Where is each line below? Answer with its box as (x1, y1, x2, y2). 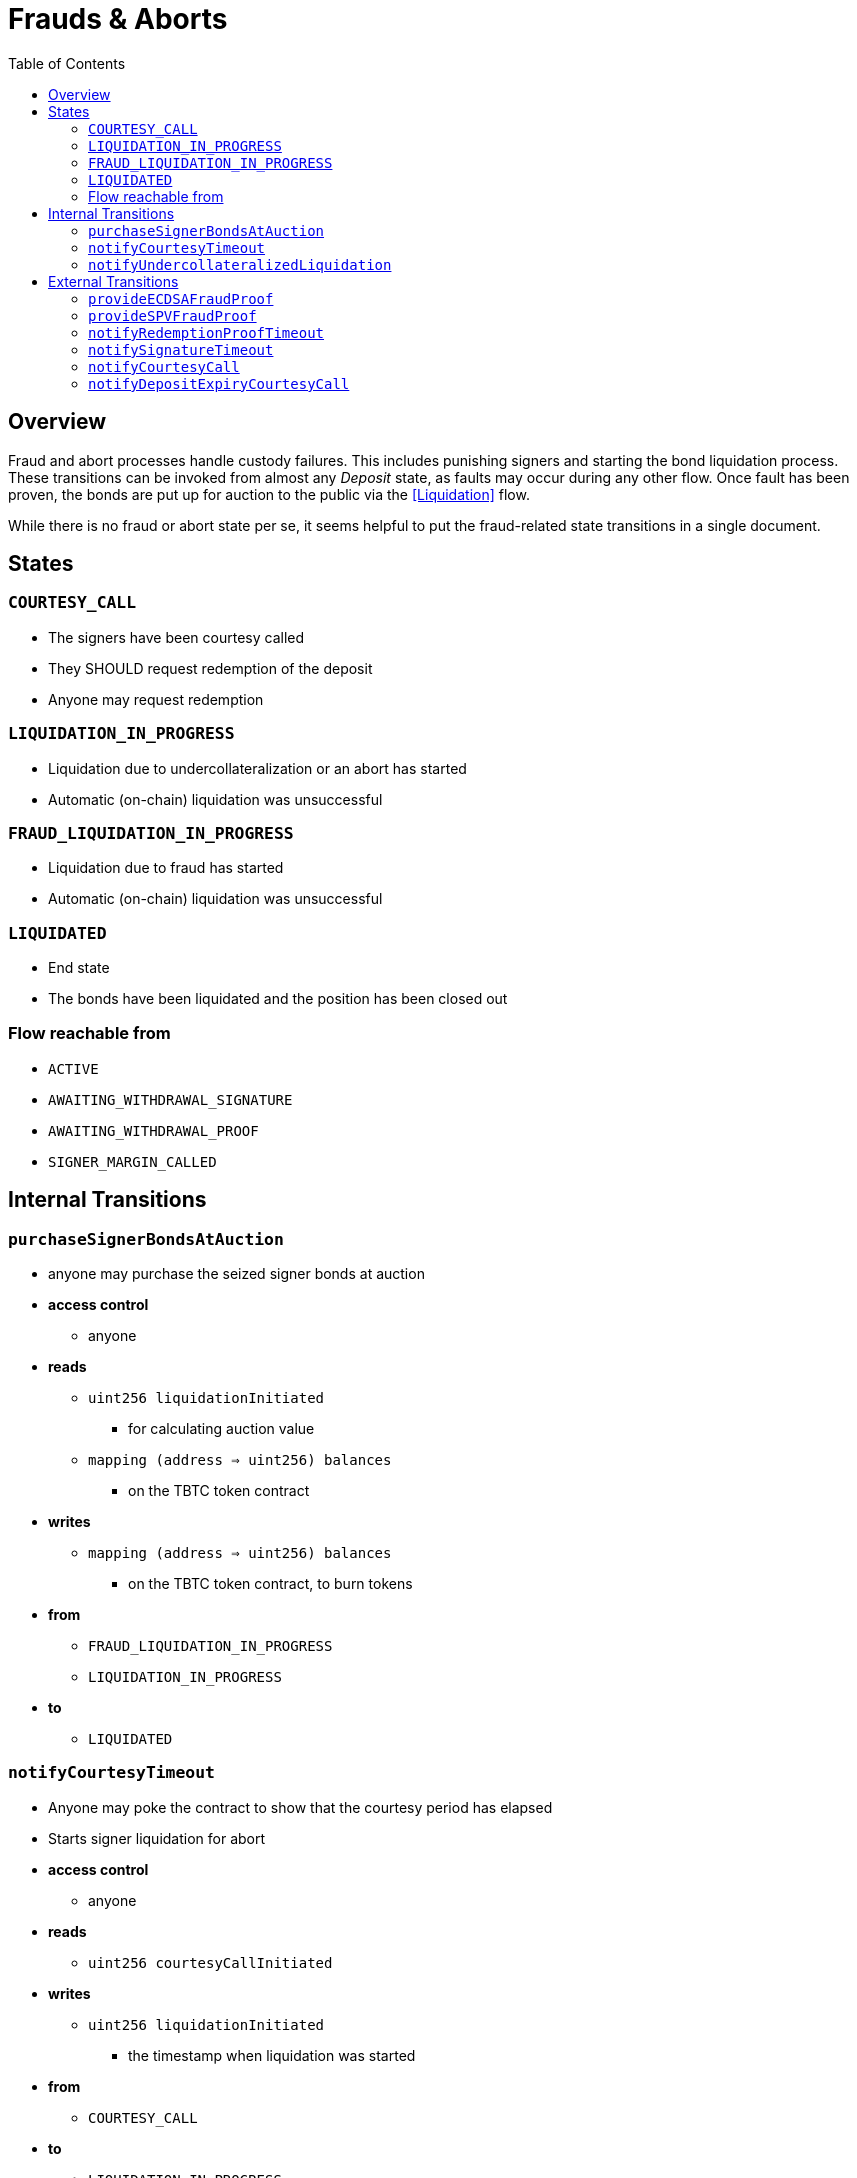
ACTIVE (48, 1060, 99, 1077)
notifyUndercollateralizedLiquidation (88, 256, 392, 273)
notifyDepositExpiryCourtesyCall (88, 375, 350, 392)
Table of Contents (8, 54, 126, 72)
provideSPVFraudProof (88, 307, 257, 324)
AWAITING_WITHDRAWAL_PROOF (48, 1122, 259, 1139)
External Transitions (48, 272, 179, 290)
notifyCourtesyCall (88, 358, 240, 375)
